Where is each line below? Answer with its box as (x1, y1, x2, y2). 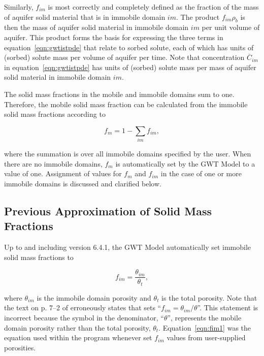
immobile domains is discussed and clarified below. (4, 178, 161, 188)
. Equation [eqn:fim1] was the (158, 322, 251, 333)
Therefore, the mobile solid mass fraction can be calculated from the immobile (4, 99, 248, 109)
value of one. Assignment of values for (4, 168, 122, 179)
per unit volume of (202, 22, 260, 33)
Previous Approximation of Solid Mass (4, 203, 212, 218)
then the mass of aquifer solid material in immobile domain (4, 22, 189, 33)
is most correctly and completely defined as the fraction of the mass (48, 2, 259, 12)
